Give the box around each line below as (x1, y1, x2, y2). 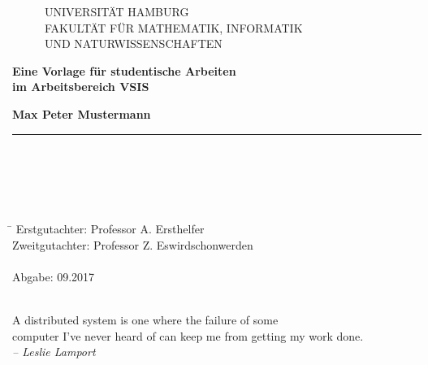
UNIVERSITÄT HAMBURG (45, 3, 189, 20)
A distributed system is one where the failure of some (12, 311, 279, 328)
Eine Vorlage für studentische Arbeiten (12, 62, 236, 79)
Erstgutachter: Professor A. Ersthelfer (15, 219, 205, 237)
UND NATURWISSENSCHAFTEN (45, 35, 223, 52)
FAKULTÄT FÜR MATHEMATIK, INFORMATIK (45, 19, 303, 36)
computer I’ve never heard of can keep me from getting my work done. (12, 327, 364, 344)
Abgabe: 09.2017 (12, 267, 95, 285)
